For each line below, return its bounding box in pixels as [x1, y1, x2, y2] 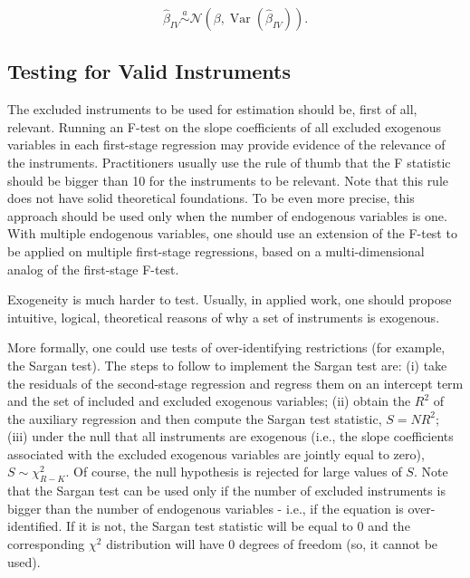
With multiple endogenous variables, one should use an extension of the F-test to [7, 224, 457, 243]
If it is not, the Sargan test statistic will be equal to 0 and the [65, 516, 410, 535]
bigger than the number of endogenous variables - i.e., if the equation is [7, 498, 404, 517]
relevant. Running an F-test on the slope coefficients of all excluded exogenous [7, 117, 442, 136]
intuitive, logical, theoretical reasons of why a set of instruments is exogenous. [7, 307, 440, 326]
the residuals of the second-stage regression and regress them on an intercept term [7, 373, 464, 392]
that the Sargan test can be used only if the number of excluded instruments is [7, 481, 446, 500]
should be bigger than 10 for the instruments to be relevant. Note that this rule [7, 170, 449, 189]
